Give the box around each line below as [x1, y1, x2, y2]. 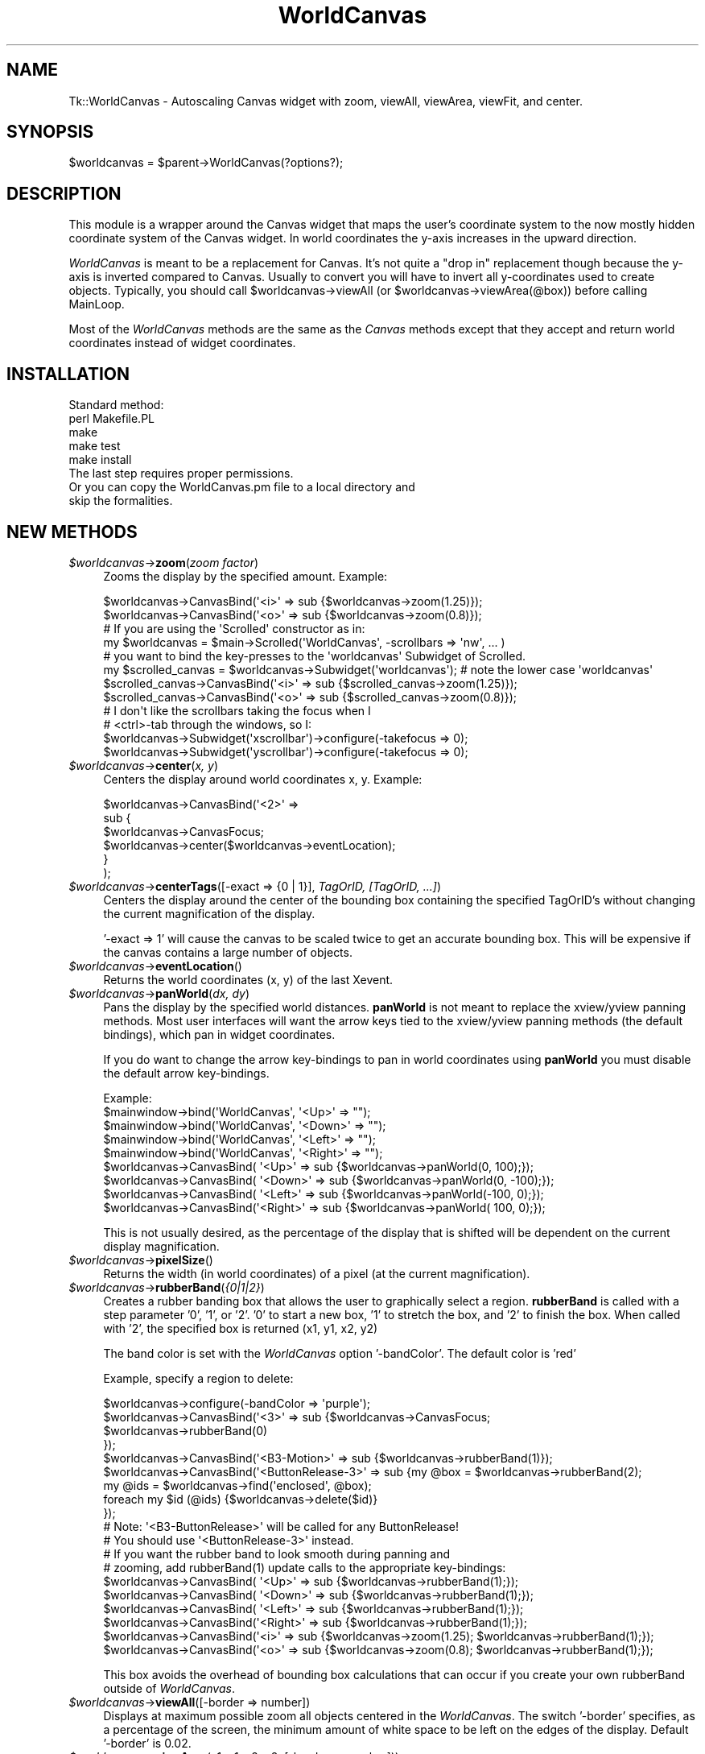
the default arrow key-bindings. [103, 1065, 270, 1080]
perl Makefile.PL [68, 412, 155, 426]
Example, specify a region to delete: [103, 1371, 294, 1385]
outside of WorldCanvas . [103, 1681, 235, 1695]
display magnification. [103, 1239, 220, 1253]
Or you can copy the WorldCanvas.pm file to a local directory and [68, 480, 415, 494]
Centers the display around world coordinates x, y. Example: [103, 772, 423, 786]
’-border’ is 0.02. [103, 1735, 192, 1750]
